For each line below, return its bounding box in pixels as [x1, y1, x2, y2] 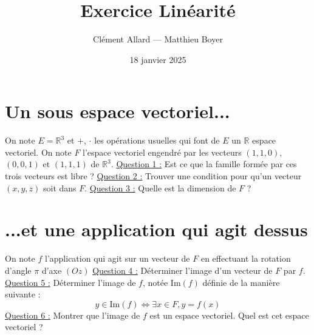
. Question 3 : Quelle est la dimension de [84, 181, 236, 194]
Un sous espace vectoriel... [5, 99, 230, 124]
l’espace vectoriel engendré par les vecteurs [83, 145, 242, 158]
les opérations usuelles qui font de [94, 134, 220, 147]
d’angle [5, 264, 32, 276]
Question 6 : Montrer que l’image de [5, 308, 140, 321]
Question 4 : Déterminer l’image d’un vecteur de [92, 264, 273, 276]
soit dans [43, 181, 77, 194]
